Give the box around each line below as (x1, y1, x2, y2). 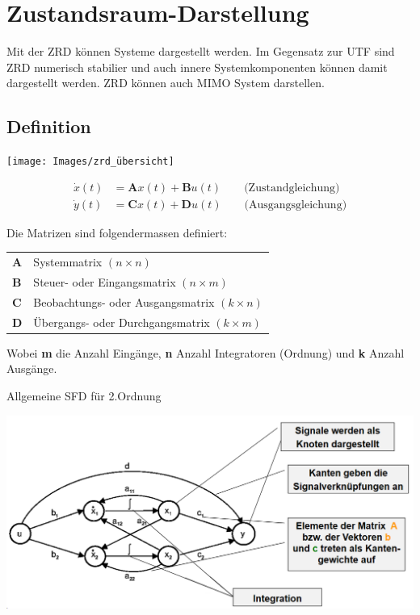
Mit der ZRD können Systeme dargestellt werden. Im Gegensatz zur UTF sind (6, 43, 395, 60)
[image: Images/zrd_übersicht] (6, 156, 174, 168)
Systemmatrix (33, 253, 103, 270)
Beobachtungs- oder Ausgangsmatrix (33, 293, 215, 310)
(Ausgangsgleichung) (244, 199, 347, 211)
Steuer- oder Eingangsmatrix (33, 274, 176, 291)
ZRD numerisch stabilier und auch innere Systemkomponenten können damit (6, 58, 388, 75)
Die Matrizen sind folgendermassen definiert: (6, 224, 228, 241)
